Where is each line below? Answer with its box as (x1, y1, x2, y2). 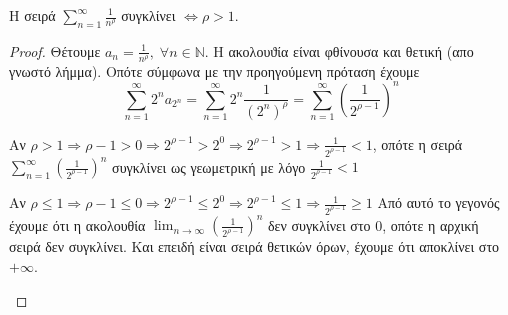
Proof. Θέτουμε (9, 40, 101, 61)
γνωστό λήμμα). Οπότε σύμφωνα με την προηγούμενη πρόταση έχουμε (9, 60, 420, 81)
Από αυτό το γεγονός (377, 192, 500, 213)
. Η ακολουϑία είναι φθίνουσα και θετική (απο (204, 40, 474, 61)
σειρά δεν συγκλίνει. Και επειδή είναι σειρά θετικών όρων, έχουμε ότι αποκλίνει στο (9, 236, 500, 257)
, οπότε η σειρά (372, 133, 463, 154)
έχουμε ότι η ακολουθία (9, 214, 146, 235)
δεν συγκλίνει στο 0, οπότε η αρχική (267, 214, 479, 235)
